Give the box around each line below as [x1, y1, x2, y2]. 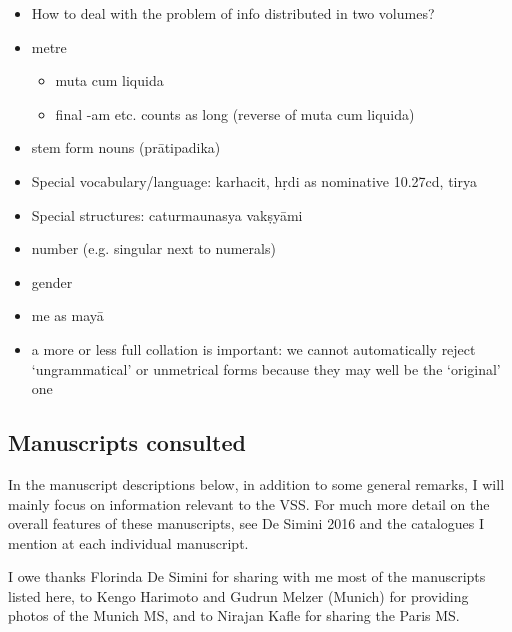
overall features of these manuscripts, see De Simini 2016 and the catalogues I [8, 513, 484, 534]
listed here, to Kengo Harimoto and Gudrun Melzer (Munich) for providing [8, 585, 469, 606]
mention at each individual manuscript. [8, 532, 249, 553]
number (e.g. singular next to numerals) [31, 238, 276, 259]
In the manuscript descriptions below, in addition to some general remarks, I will [8, 473, 505, 494]
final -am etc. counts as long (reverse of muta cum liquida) [55, 103, 415, 124]
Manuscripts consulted [8, 427, 246, 458]
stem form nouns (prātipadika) [31, 137, 221, 158]
